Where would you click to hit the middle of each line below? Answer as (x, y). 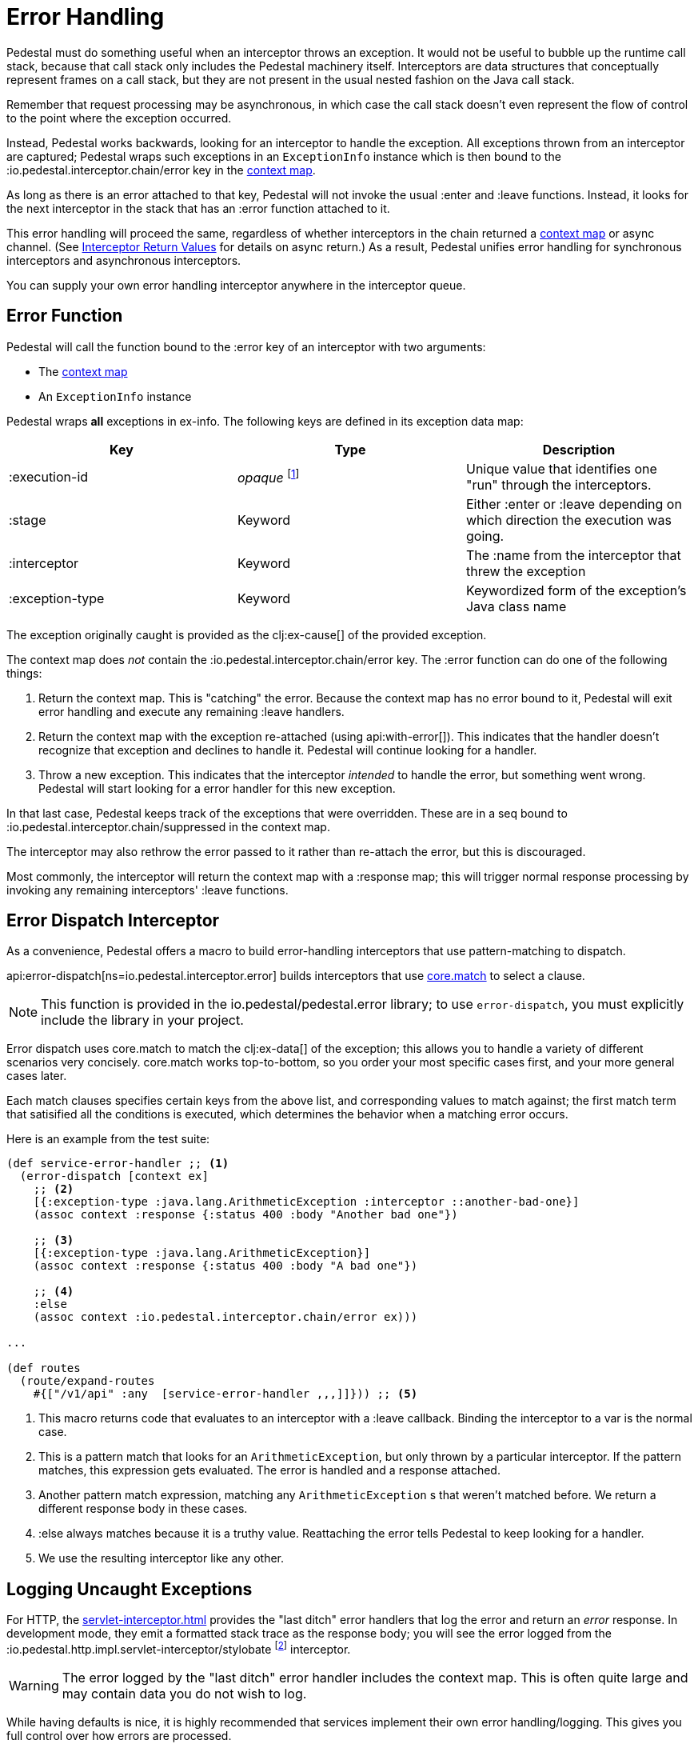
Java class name (516, 606)
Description (579, 449)
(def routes (44, 1368)
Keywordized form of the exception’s (576, 590)
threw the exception (526, 571)
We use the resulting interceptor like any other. (162, 1558)
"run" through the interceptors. (558, 484)
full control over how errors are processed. (119, 1735)
